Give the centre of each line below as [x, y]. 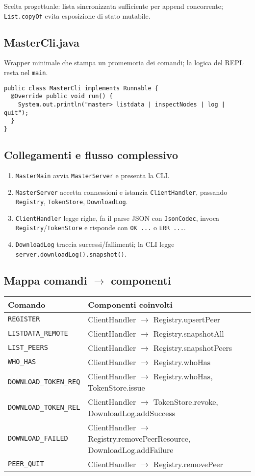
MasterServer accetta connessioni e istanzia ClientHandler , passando [121, 192]
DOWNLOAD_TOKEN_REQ [44, 382]
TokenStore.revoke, [186, 401]
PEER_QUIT [26, 464]
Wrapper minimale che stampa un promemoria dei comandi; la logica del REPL [124, 63]
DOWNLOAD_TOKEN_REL [44, 407]
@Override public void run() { [62, 96]
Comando [27, 304]
